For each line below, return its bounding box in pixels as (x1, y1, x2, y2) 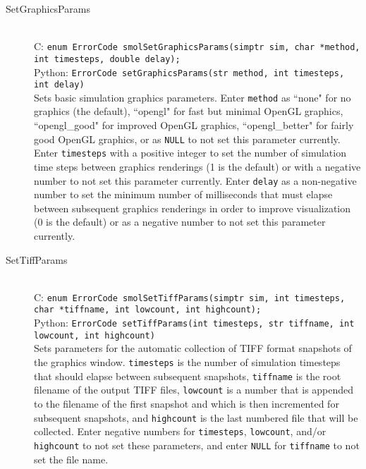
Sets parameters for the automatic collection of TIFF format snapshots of (34, 341, 352, 355)
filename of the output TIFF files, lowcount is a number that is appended (34, 382, 354, 397)
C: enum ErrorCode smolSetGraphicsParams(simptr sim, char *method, (34, 39, 360, 54)
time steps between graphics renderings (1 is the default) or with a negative (34, 159, 361, 173)
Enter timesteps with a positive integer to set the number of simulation (34, 145, 346, 160)
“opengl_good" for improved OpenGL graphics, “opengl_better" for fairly (34, 118, 354, 133)
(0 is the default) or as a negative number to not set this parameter (34, 214, 326, 229)
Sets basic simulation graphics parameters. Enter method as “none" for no (34, 90, 351, 104)
